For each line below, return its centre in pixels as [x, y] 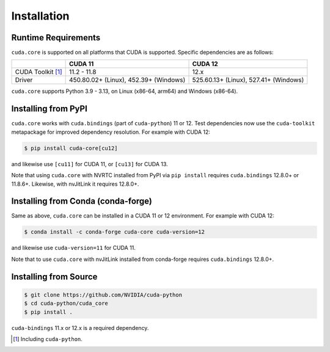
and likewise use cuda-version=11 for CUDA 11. [73, 248]
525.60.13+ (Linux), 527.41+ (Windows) [248, 80]
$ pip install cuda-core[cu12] [71, 148]
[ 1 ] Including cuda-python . [48, 339]
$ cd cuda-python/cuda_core [66, 303]
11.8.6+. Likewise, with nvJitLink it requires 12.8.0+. [75, 184]
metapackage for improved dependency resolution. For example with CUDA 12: [111, 132]
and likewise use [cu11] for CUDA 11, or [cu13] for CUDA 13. [90, 164]
